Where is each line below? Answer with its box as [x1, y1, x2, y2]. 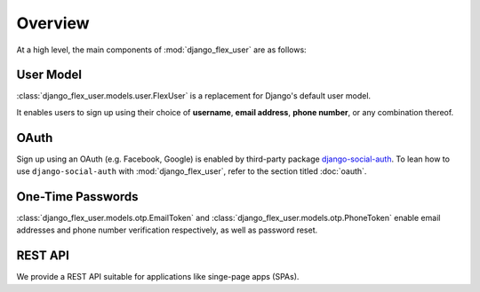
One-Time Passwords [16, 189, 139, 204]
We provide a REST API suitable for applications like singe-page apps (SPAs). [16, 272, 300, 282]
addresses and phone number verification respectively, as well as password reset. [16, 225, 318, 235]
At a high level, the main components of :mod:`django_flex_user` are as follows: [16, 44, 307, 55]
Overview [16, 13, 90, 33]
